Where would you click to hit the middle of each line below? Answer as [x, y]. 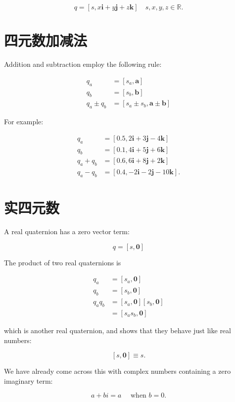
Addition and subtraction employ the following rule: [83, 64]
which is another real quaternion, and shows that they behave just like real [117, 330]
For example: [24, 122]
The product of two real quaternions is [63, 262]
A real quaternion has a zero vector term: [67, 231]
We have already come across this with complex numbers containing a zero [117, 371]
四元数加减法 [46, 40]
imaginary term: [28, 380]
